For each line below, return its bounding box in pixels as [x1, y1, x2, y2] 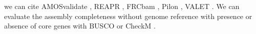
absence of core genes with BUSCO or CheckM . [4, 20, 156, 31]
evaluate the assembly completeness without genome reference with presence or [4, 10, 252, 21]
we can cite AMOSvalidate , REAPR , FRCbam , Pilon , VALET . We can [4, 1, 240, 11]
